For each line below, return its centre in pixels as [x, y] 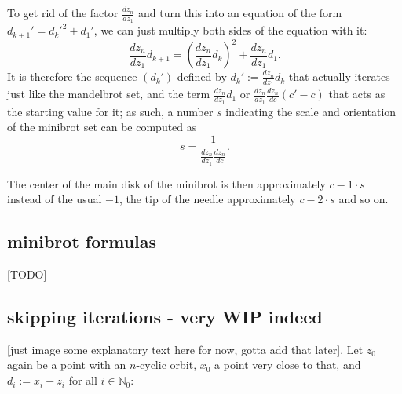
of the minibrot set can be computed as [102, 127]
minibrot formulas [82, 241]
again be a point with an [67, 365]
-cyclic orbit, [166, 365]
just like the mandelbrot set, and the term [109, 94]
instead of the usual [55, 199]
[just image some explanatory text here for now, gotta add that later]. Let [185, 349]
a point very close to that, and [288, 365]
